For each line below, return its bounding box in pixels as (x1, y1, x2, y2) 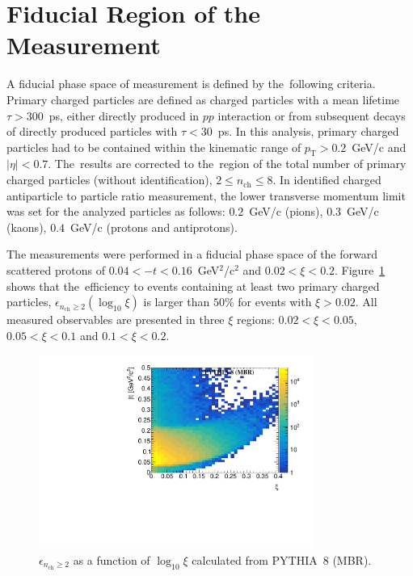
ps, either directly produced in (48, 107, 200, 124)
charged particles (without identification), (6, 171, 213, 188)
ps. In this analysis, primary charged (217, 123, 399, 140)
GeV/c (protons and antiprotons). (70, 218, 238, 235)
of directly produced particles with (6, 123, 178, 140)
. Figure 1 (335, 262, 386, 279)
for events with (238, 293, 312, 310)
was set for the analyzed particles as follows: (6, 203, 225, 220)
